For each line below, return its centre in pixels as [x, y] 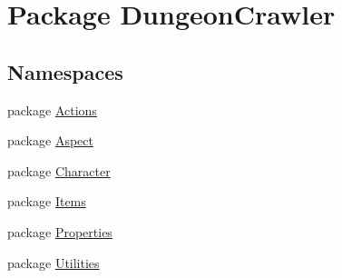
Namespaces [65, 71]
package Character [59, 170]
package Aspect [50, 140]
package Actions [52, 109]
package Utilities [54, 262]
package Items [47, 201]
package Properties [60, 231]
